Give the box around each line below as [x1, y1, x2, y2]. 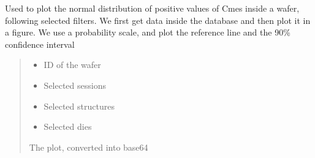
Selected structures [44, 99, 115, 112]
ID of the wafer [44, 58, 101, 71]
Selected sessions [44, 78, 106, 91]
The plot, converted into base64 [29, 140, 148, 153]
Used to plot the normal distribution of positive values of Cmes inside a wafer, [5, 2, 300, 14]
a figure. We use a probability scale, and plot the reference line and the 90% [5, 26, 290, 39]
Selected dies [44, 120, 92, 133]
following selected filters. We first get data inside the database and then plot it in [5, 13, 311, 26]
